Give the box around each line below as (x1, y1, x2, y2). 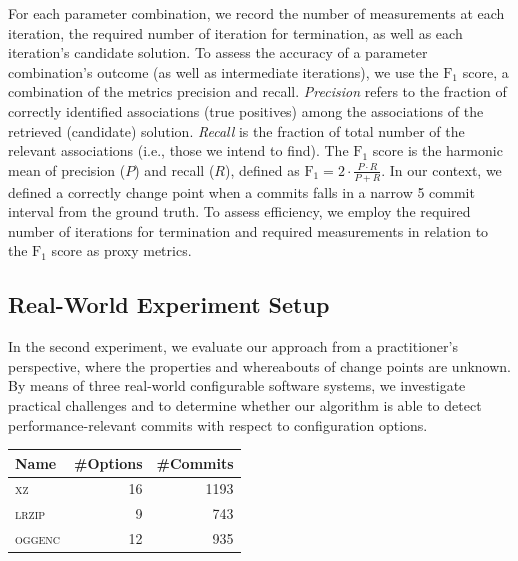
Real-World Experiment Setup (8, 289, 330, 320)
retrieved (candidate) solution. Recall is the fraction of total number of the (8, 120, 465, 141)
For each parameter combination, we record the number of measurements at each (8, 3, 505, 23)
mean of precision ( (8, 159, 126, 180)
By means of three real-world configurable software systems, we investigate (8, 375, 466, 396)
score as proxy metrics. (51, 240, 192, 261)
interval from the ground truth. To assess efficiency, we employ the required (8, 201, 471, 222)
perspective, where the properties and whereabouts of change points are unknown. (8, 355, 512, 376)
